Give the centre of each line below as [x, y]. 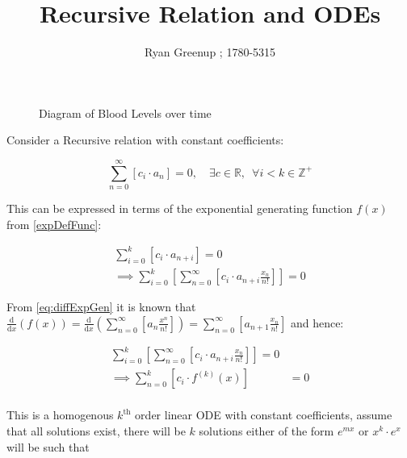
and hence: [317, 322]
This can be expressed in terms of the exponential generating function [180, 208]
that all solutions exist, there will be [96, 431]
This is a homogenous [60, 415]
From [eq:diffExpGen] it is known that [101, 307]
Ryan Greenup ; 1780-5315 [210, 52]
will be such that [48, 446]
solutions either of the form [266, 431]
